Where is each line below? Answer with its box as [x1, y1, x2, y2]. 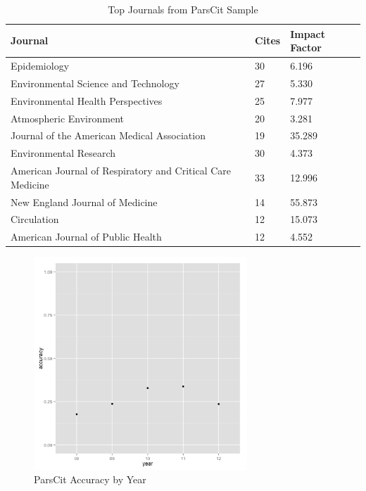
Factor [290, 40, 322, 55]
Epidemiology [11, 58, 70, 73]
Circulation [11, 212, 59, 227]
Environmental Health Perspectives [11, 93, 163, 108]
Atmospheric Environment [11, 110, 124, 125]
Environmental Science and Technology [11, 75, 179, 90]
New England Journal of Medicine [11, 194, 158, 209]
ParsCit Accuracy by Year [34, 472, 146, 487]
